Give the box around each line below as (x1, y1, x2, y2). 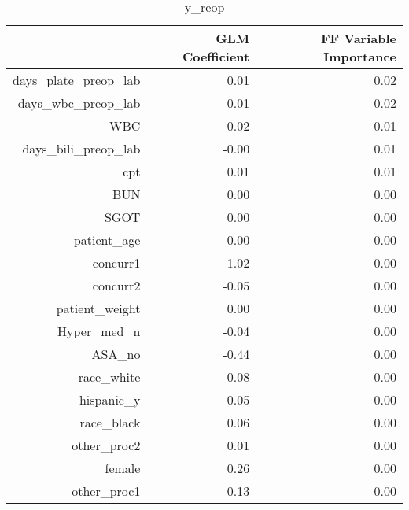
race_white (78, 368, 141, 386)
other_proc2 (72, 436, 141, 454)
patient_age (73, 231, 141, 249)
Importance (323, 47, 396, 65)
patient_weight (56, 299, 141, 317)
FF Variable (320, 29, 396, 47)
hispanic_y (79, 390, 141, 408)
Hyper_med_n (57, 322, 141, 340)
